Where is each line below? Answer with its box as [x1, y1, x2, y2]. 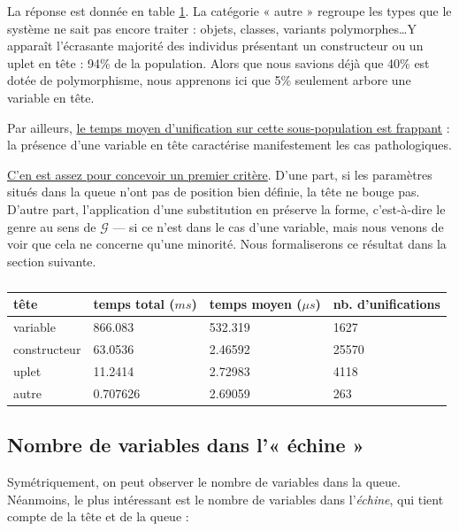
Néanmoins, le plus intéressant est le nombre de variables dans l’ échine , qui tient [7, 489, 444, 508]
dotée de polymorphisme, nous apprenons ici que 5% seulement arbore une [7, 71, 411, 89]
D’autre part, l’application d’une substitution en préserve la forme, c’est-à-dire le [7, 199, 446, 218]
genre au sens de [7, 217, 96, 235]
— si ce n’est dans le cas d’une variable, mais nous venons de [112, 217, 444, 235]
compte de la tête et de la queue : [7, 507, 189, 526]
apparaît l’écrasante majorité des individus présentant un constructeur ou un [7, 36, 424, 55]
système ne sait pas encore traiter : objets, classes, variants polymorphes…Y [7, 19, 417, 37]
